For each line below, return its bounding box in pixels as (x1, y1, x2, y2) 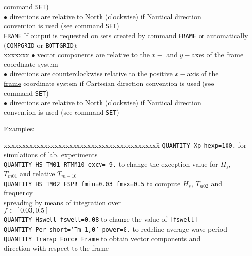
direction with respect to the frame (4, 243, 109, 253)
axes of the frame (191, 49, 244, 60)
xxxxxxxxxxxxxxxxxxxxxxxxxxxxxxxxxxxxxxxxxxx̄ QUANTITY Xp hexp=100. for (4, 140, 247, 150)
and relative (20, 169, 55, 178)
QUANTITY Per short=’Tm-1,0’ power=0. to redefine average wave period (4, 224, 227, 234)
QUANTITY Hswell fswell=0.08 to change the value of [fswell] (4, 214, 198, 224)
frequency (4, 188, 33, 198)
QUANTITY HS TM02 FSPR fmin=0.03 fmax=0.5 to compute (4, 178, 181, 188)
